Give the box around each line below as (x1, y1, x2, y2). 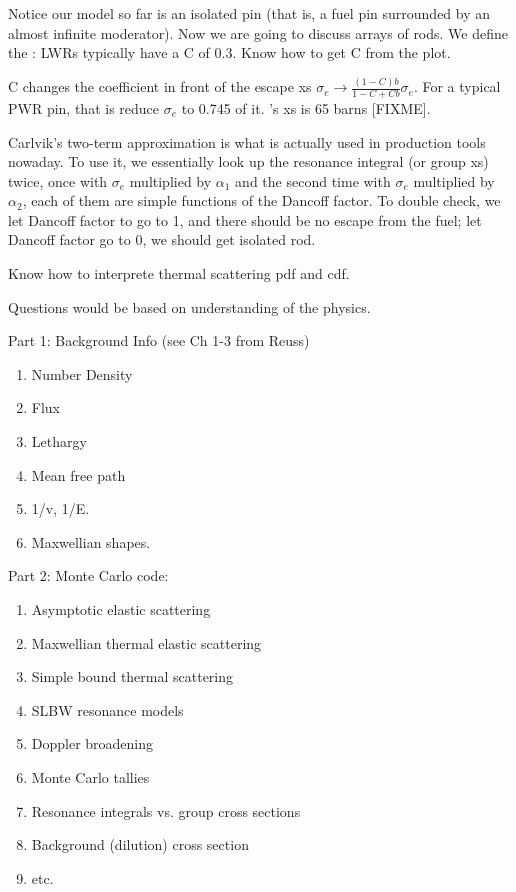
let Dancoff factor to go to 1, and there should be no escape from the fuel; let (8, 209, 482, 230)
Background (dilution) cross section (31, 834, 249, 855)
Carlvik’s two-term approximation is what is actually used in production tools (8, 131, 486, 152)
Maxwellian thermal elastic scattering (31, 632, 262, 653)
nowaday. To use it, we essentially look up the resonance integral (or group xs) (8, 151, 489, 172)
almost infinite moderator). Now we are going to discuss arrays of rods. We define (8, 22, 509, 43)
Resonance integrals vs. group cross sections (31, 800, 301, 821)
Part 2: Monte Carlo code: (8, 565, 169, 586)
